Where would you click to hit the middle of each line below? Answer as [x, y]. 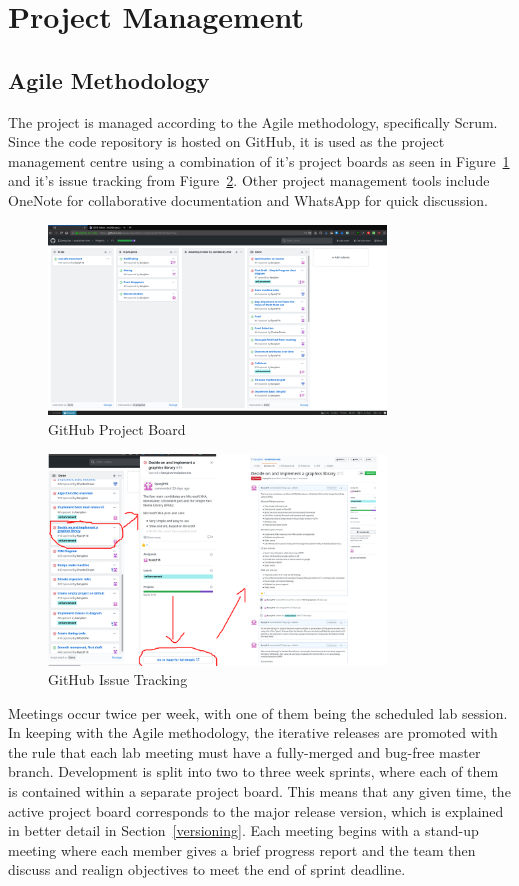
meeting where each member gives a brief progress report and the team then [242, 849]
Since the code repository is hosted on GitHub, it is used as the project [226, 141]
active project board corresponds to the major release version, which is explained [256, 810]
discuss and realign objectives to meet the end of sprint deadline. [207, 869]
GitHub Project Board [117, 428]
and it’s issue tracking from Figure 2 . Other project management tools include [249, 180]
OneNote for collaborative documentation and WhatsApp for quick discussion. [248, 199]
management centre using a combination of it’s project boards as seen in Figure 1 [259, 160]
